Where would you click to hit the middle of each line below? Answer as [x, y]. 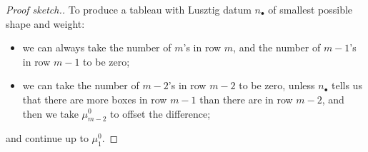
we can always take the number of [97, 47]
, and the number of [277, 47]
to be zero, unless [277, 85]
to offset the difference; [160, 113]
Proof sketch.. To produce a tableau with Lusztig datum [129, 9]
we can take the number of [81, 85]
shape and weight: [45, 23]
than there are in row [246, 99]
